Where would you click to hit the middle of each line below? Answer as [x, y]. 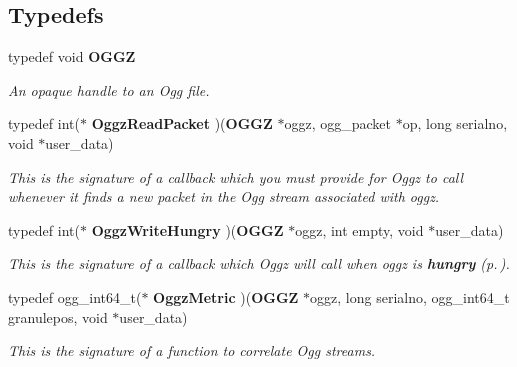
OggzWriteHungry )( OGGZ [187, 229]
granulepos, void [58, 316]
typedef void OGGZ [72, 56]
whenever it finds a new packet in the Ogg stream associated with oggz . [224, 196]
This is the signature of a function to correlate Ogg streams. [192, 350]
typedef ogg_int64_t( [75, 296]
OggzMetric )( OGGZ [226, 296]
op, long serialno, [455, 123]
